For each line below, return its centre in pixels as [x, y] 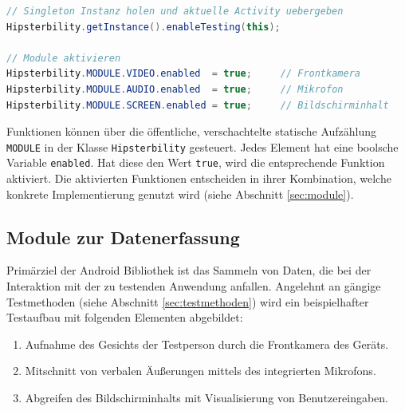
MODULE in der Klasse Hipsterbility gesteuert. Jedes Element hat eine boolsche [202, 146]
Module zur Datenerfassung [123, 237]
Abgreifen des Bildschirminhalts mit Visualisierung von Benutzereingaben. [206, 398]
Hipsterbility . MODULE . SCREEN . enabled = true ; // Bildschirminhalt [198, 105]
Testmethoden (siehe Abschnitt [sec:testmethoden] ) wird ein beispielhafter [188, 301]
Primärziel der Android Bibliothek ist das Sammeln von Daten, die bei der [189, 270]
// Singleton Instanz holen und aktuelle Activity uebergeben [175, 11]
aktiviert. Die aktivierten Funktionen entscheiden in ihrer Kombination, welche [199, 178]
